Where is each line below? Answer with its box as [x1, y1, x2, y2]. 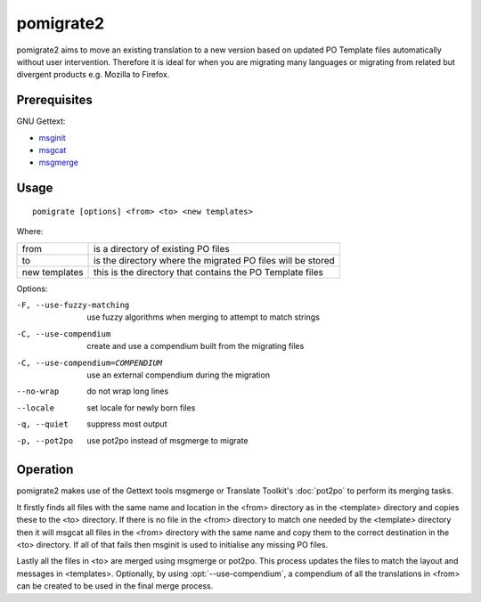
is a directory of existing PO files [94, 242, 231, 255]
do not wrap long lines [86, 386, 169, 396]
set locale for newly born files [86, 402, 196, 413]
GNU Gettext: [16, 116, 66, 126]
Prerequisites [16, 93, 93, 108]
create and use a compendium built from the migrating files [86, 341, 305, 352]
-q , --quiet [16, 419, 69, 429]
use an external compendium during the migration [86, 370, 271, 380]
